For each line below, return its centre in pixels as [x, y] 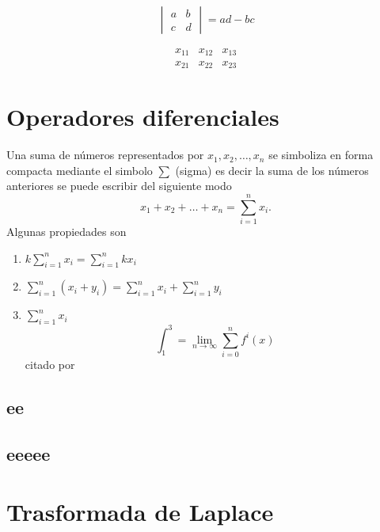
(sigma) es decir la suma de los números [272, 170]
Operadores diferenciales [143, 117]
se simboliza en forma [321, 155]
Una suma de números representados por [105, 155]
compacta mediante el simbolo [80, 170]
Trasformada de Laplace [140, 512]
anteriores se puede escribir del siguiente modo [119, 186]
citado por [50, 365]
